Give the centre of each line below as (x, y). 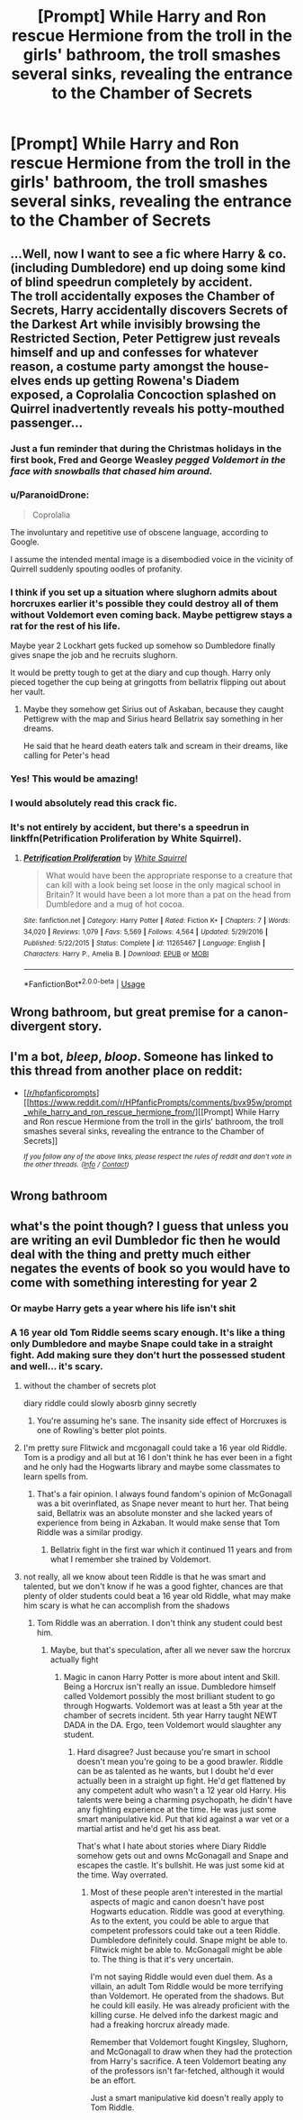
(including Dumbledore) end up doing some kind (148, 268)
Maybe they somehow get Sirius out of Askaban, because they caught (153, 709)
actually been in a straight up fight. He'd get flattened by (182, 1781)
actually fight (74, 1659)
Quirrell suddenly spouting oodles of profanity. (97, 569)
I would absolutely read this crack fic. (94, 802)
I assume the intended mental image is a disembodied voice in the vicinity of (151, 559)
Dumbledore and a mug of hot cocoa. (115, 904)
